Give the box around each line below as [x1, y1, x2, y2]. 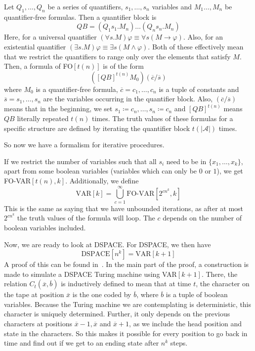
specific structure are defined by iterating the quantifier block [4, 123, 190, 133]
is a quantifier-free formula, [36, 84, 118, 94]
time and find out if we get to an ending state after [4, 338, 159, 348]
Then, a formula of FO [4, 61, 73, 71]
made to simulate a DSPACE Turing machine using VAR [4, 268, 177, 279]
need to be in [166, 156, 207, 166]
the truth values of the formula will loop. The [17, 213, 155, 223]
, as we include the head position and [129, 318, 242, 329]
